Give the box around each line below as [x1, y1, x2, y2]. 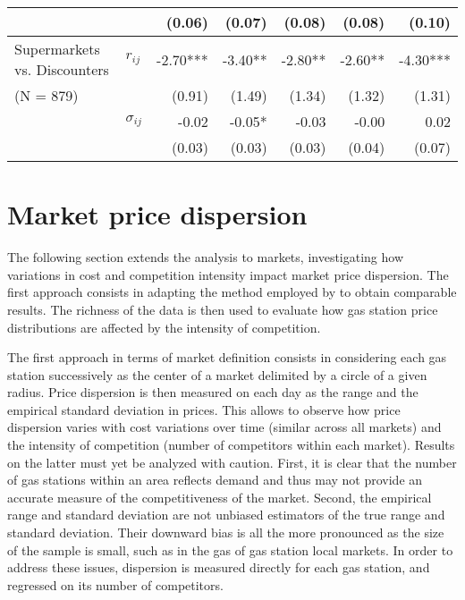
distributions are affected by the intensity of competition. [7, 317, 321, 336]
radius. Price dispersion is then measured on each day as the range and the [7, 383, 418, 401]
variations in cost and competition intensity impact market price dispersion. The [7, 265, 449, 283]
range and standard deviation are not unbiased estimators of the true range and [7, 505, 445, 524]
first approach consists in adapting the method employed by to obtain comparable [7, 283, 457, 301]
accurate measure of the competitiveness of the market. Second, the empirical [7, 487, 432, 506]
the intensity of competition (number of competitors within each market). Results [7, 435, 455, 454]
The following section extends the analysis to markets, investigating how [7, 248, 404, 266]
